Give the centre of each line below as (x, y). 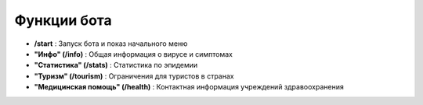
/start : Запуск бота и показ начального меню (111, 44)
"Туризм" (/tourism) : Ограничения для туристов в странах (134, 76)
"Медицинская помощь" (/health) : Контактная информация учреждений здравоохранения (189, 87)
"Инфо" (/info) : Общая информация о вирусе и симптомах (133, 54)
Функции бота (63, 20)
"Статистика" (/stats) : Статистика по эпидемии (116, 65)
